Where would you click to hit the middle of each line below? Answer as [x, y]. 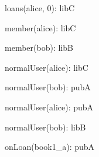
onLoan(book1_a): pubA [50, 147]
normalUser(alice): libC [47, 67]
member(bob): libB [39, 48]
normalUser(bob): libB [45, 127]
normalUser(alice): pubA [49, 107]
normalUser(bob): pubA [48, 87]
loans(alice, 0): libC [40, 8]
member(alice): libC [40, 27]
